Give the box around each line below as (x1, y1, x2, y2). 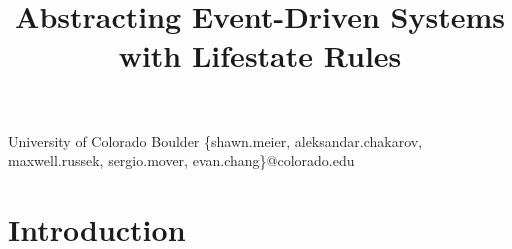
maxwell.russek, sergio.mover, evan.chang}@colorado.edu (8, 150, 355, 171)
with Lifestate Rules (118, 35, 402, 76)
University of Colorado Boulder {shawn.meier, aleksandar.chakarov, (8, 130, 423, 151)
